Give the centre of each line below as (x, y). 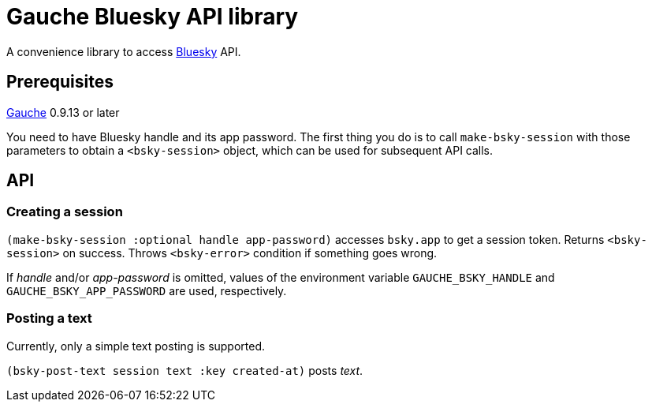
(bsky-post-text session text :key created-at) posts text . (185, 370)
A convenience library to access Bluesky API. (124, 51)
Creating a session (65, 212)
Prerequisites (60, 82)
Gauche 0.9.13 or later (63, 112)
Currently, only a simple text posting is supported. (136, 346)
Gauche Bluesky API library (153, 17)
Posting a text (49, 318)
